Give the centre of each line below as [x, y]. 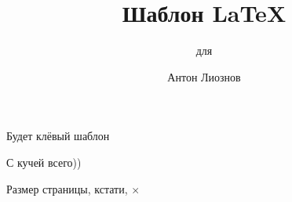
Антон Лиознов [204, 76]
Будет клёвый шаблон [58, 136]
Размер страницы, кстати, [67, 188]
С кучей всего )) [44, 162]
